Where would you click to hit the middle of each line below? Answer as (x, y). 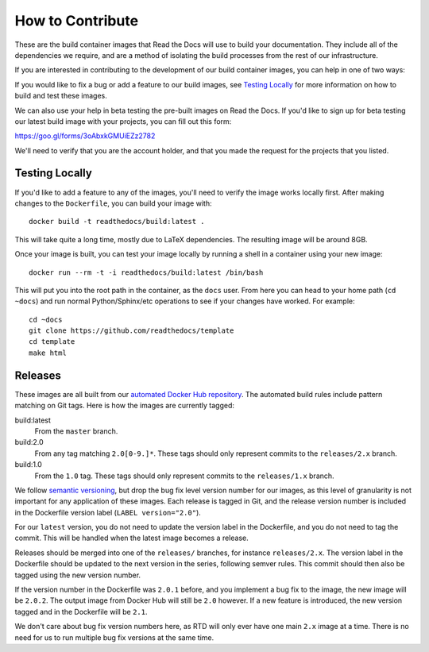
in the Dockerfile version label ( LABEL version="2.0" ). (108, 512)
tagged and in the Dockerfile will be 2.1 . (81, 611)
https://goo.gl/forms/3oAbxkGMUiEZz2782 (85, 136)
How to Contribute (77, 21)
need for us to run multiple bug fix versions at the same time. (114, 637)
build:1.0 (29, 465)
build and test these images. (61, 96)
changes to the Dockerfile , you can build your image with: (113, 203)
